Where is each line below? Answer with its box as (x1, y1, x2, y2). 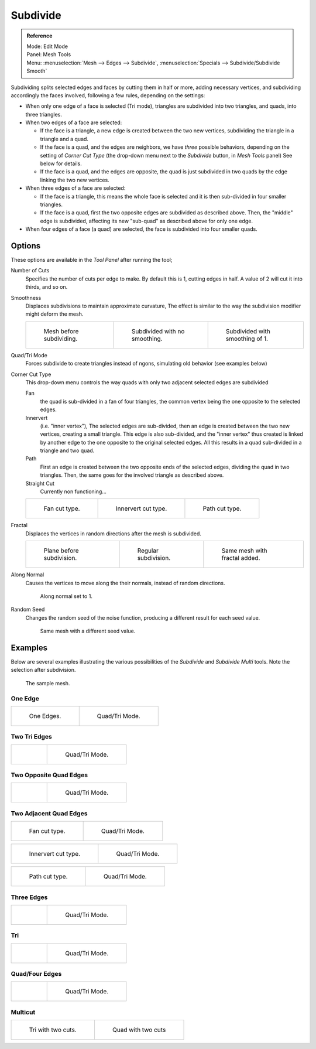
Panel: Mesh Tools (26, 51, 71, 58)
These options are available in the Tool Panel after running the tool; (11, 257, 173, 264)
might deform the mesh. (25, 310, 84, 317)
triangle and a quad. (40, 135, 89, 142)
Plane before (43, 546, 79, 555)
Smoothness (11, 294, 42, 301)
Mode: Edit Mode (26, 43, 68, 50)
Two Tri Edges (11, 733, 53, 741)
